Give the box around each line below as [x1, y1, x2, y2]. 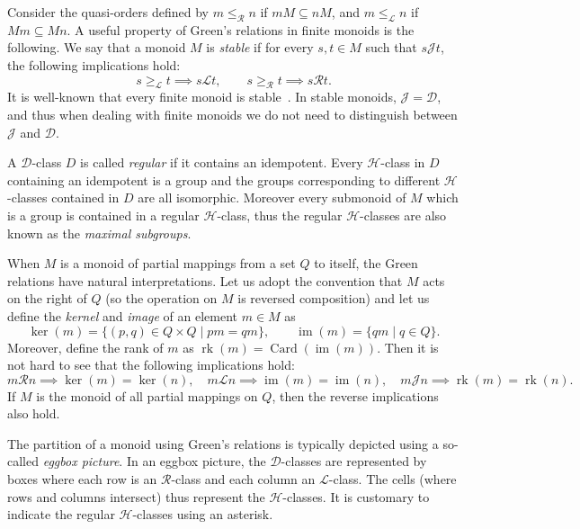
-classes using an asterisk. [132, 505, 273, 524]
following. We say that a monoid [7, 38, 186, 57]
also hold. [7, 404, 60, 423]
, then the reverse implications [272, 386, 439, 405]
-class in [380, 153, 425, 172]
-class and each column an [171, 470, 316, 489]
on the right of [7, 289, 87, 308]
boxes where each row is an [7, 470, 157, 489]
